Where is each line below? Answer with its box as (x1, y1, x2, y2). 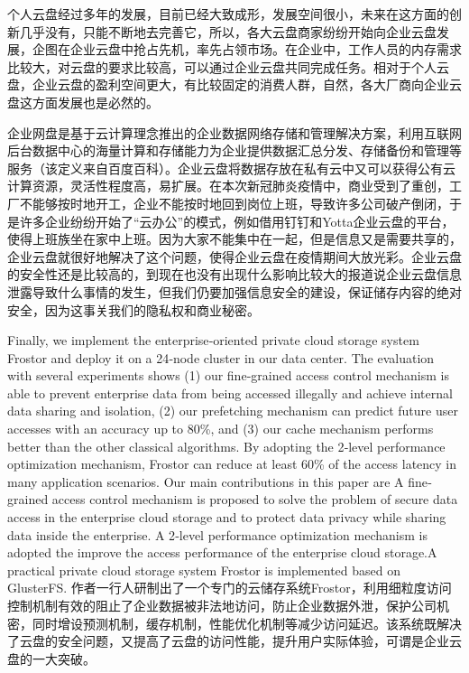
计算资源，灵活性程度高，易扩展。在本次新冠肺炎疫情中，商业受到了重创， (7, 176, 449, 195)
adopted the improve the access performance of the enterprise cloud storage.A (7, 543, 437, 562)
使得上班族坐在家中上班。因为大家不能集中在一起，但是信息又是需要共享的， (7, 229, 462, 248)
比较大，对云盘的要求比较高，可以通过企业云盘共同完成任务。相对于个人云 (7, 57, 449, 76)
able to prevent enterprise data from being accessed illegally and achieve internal (7, 383, 453, 402)
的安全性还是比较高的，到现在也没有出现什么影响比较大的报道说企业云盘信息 (7, 265, 462, 284)
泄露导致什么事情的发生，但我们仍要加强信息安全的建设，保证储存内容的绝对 (7, 282, 462, 301)
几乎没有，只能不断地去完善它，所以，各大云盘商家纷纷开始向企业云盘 (19, 22, 437, 41)
